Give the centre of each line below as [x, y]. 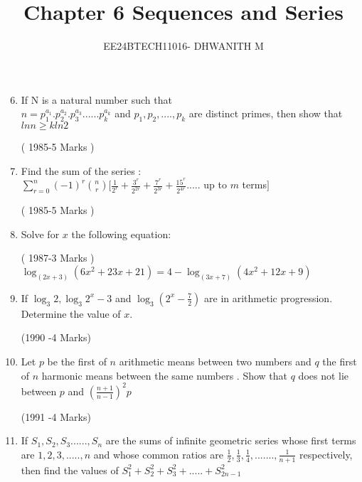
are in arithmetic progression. [268, 298]
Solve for [40, 234]
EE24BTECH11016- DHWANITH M [183, 46]
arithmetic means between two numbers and [215, 361]
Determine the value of [71, 313]
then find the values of [70, 470]
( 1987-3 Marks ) [58, 258]
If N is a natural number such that [96, 99]
